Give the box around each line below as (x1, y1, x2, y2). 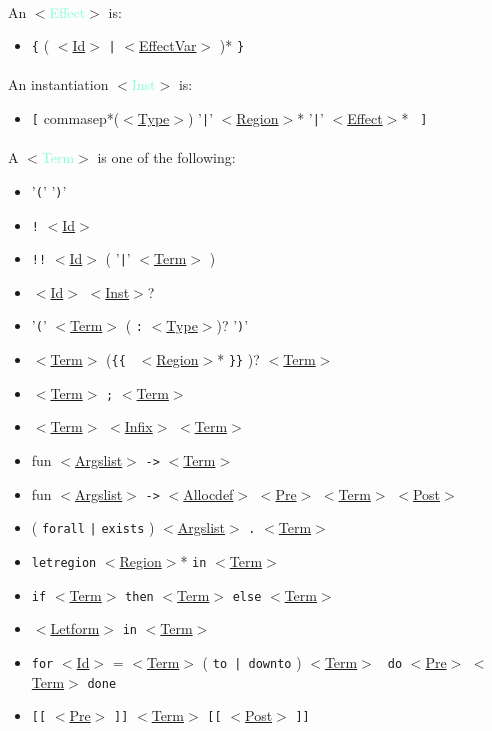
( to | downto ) (202, 651, 302, 672)
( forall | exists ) (31, 517, 155, 538)
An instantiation (8, 74, 109, 95)
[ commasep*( (31, 108, 120, 129)
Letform (50, 618, 100, 639)
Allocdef (183, 483, 234, 504)
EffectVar (139, 35, 197, 56)
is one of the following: (97, 147, 236, 168)
